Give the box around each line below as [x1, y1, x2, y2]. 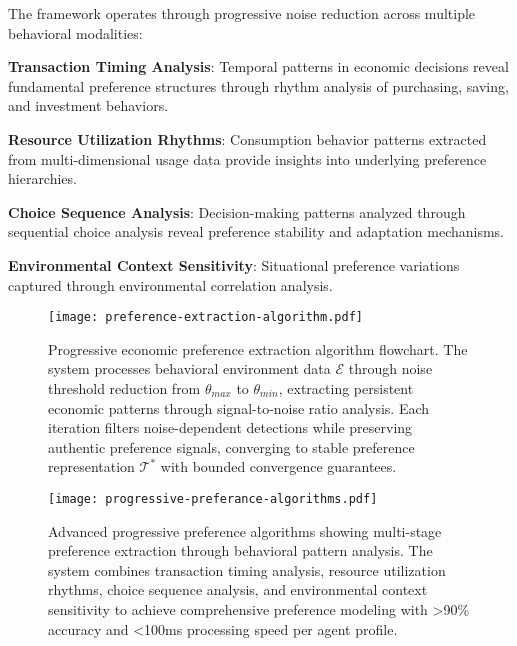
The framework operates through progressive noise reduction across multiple [8, 3, 476, 23]
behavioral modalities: [8, 22, 143, 43]
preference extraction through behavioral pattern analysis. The [48, 540, 433, 561]
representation [48, 456, 135, 477]
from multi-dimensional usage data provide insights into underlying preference [8, 148, 487, 169]
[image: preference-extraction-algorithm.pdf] [48, 310, 363, 325]
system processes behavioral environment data [48, 358, 331, 379]
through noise [348, 358, 433, 379]
